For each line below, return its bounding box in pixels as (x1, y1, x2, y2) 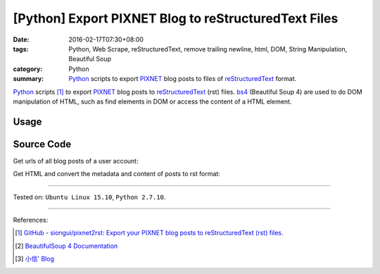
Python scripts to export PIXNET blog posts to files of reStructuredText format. (68, 75, 297, 83)
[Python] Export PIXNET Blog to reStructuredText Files (13, 11, 338, 26)
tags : (13, 44, 29, 53)
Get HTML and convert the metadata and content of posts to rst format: (13, 170, 221, 178)
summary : (13, 75, 44, 83)
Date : (13, 35, 30, 44)
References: (13, 216, 49, 224)
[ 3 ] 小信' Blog (15, 254, 54, 263)
